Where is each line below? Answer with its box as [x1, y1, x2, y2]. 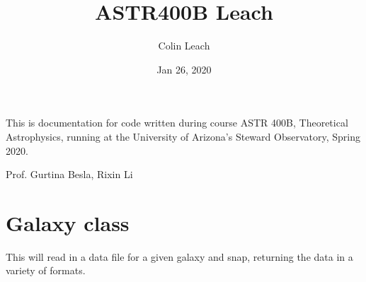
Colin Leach [158, 38, 210, 53]
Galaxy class [6, 208, 130, 237]
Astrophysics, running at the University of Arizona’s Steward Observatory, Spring [6, 129, 360, 143]
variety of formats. [6, 263, 86, 278]
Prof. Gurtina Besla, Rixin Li [6, 167, 133, 182]
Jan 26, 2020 [156, 61, 212, 76]
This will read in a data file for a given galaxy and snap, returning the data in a [6, 249, 353, 264]
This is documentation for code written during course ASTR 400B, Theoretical [6, 115, 348, 130]
